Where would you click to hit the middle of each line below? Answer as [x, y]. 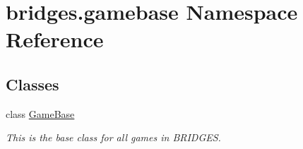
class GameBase [40, 113]
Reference [55, 39]
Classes [32, 84]
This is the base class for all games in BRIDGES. [113, 137]
